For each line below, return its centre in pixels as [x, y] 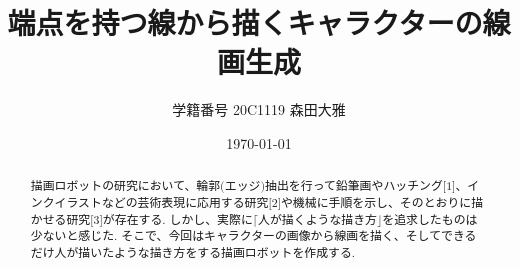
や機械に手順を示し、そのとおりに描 [382, 201]
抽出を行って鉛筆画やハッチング [354, 185]
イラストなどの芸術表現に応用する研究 [161, 201]
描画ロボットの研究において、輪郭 [125, 185]
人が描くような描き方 [317, 219]
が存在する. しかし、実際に [177, 218]
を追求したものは [430, 218]
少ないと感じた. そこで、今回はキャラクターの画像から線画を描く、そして [236, 235]
